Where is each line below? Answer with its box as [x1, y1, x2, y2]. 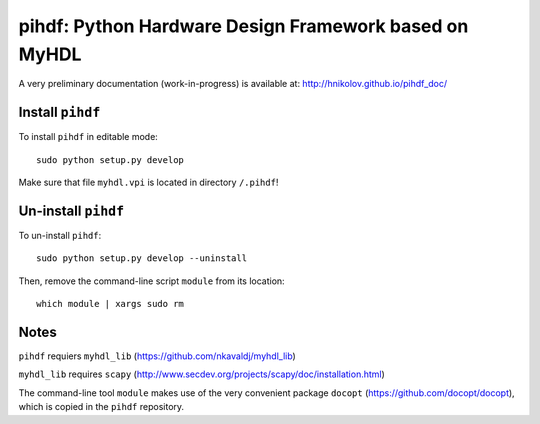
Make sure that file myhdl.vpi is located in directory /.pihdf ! [18, 176, 279, 189]
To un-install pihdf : [18, 229, 102, 241]
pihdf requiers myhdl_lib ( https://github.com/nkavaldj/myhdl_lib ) [18, 350, 297, 362]
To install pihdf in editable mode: [18, 131, 159, 143]
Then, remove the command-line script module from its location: [18, 275, 285, 287]
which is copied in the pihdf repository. [18, 401, 185, 413]
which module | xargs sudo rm [36, 298, 185, 310]
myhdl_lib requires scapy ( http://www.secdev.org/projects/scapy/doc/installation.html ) [18, 368, 385, 380]
